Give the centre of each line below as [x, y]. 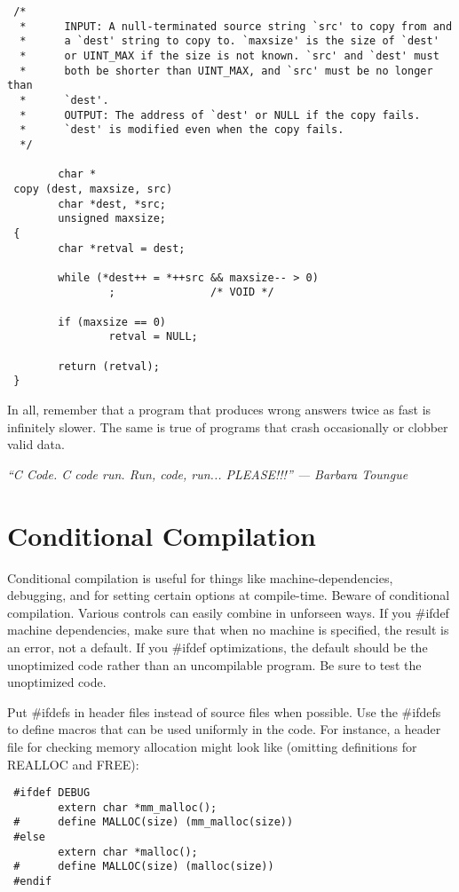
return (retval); [109, 366]
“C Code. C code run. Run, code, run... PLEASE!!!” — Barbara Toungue [208, 474]
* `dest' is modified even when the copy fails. [182, 130]
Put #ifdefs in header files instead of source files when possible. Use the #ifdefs [224, 711]
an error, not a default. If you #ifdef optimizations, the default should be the [218, 647]
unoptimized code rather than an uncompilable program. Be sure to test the [214, 664]
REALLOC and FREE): [73, 764]
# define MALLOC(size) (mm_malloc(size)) [154, 822]
